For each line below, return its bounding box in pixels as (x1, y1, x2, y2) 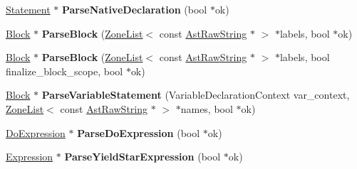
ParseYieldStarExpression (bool (64, 149, 221, 164)
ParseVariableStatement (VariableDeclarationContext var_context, (41, 87, 350, 102)
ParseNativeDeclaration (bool (61, 2, 207, 16)
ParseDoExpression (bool (77, 125, 200, 140)
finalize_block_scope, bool (6, 63, 123, 78)
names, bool (180, 101, 233, 116)
